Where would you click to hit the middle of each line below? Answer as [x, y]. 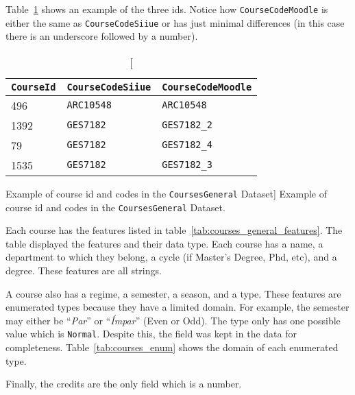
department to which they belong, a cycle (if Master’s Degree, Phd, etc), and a [171, 257]
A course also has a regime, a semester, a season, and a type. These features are [173, 293]
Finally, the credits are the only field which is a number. [124, 384]
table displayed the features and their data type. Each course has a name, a [164, 243]
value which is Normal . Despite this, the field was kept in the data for [151, 334]
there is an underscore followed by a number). [102, 36]
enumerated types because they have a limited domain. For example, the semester [177, 307]
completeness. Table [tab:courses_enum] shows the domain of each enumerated [172, 347]
